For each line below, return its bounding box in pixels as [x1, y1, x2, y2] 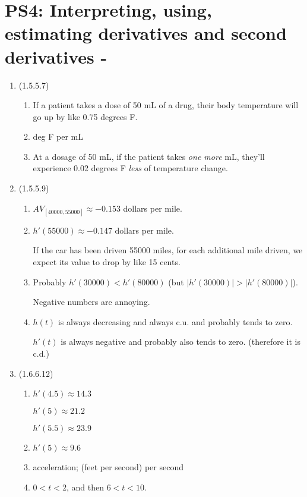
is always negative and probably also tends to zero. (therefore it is [61, 335, 301, 348]
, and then [66, 480, 104, 493]
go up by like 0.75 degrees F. [33, 110, 138, 122]
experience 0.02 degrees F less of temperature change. [33, 162, 228, 174]
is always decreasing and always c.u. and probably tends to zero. [58, 315, 293, 328]
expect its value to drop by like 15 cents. [33, 256, 181, 268]
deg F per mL [33, 130, 84, 143]
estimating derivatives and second [5, 21, 287, 45]
